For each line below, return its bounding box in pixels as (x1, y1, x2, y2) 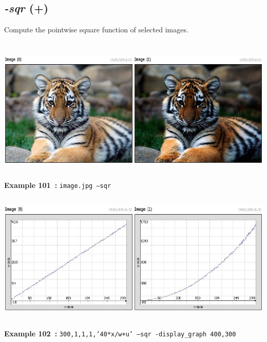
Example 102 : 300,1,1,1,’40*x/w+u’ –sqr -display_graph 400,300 (4, 328, 236, 338)
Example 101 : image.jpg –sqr (4, 179, 111, 190)
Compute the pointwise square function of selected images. (4, 24, 188, 35)
